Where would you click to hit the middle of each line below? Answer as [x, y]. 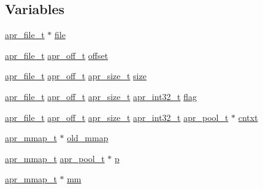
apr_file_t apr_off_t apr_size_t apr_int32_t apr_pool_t [117, 117]
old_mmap [88, 138]
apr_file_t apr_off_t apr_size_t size [76, 76]
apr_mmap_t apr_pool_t [55, 158]
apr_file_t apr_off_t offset [57, 55]
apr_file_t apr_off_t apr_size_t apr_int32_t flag [101, 96]
